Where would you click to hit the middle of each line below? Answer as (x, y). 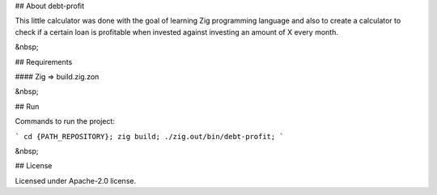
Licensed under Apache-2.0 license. (76, 180)
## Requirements (44, 61)
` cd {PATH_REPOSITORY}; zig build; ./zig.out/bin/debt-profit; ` (150, 136)
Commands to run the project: (65, 121)
